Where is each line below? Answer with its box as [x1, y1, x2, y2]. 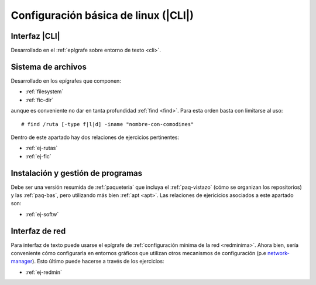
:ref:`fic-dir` [25, 96, 54, 103]
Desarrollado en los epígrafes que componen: [11, 77, 121, 84]
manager [11, 258, 33, 265]
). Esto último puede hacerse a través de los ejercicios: [32, 258, 164, 265]
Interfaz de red [11, 226, 66, 236]
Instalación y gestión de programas [11, 168, 143, 178]
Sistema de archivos [11, 62, 87, 72]
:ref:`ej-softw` [25, 211, 59, 218]
